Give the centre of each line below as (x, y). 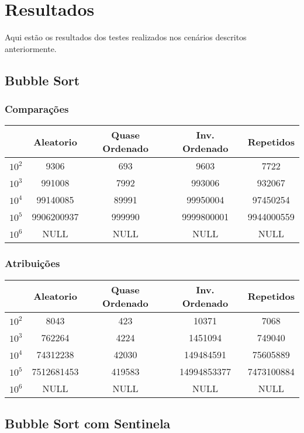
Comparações (37, 109)
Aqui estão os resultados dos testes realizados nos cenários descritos (126, 37)
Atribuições (32, 263)
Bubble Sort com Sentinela (88, 423)
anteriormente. (31, 48)
